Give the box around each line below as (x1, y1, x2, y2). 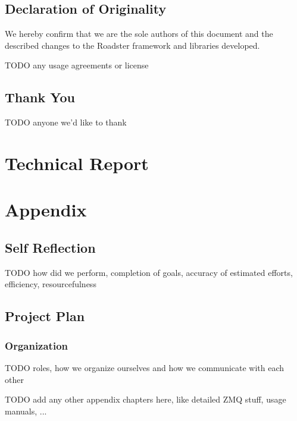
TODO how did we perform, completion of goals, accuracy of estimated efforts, (5, 266, 293, 278)
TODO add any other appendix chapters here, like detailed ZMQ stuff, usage (5, 393, 286, 406)
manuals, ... (5, 404, 47, 417)
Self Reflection (5, 238, 96, 256)
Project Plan (5, 307, 85, 325)
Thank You (5, 88, 75, 106)
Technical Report (5, 150, 149, 175)
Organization (5, 338, 68, 353)
